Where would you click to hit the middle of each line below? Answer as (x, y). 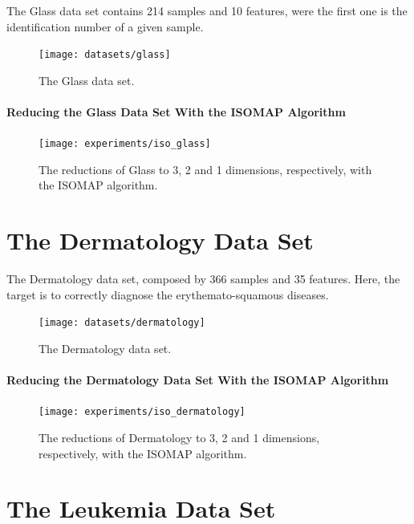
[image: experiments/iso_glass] (125, 144)
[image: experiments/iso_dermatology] (142, 412)
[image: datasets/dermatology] (122, 323)
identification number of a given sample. (105, 26)
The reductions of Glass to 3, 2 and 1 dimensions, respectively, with (205, 169)
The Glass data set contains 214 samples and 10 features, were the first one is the (207, 10)
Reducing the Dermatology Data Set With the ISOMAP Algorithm (198, 380)
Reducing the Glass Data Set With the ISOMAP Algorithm (176, 112)
